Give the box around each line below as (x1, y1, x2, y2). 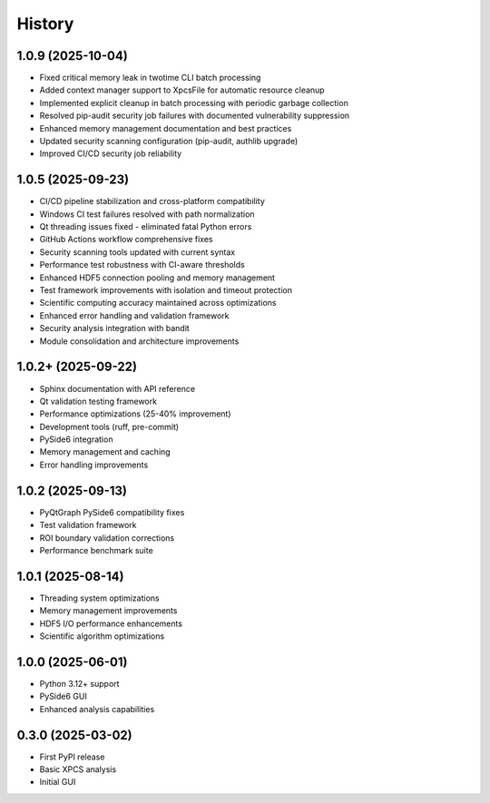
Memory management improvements (39, 605, 178, 616)
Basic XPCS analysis (39, 764, 117, 775)
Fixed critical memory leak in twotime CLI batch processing (39, 73, 261, 83)
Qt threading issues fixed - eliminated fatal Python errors (39, 221, 252, 232)
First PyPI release (39, 751, 105, 762)
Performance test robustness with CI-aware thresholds (39, 260, 245, 270)
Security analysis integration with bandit (39, 323, 190, 334)
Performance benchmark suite (39, 544, 153, 555)
